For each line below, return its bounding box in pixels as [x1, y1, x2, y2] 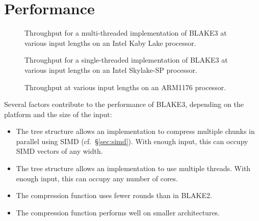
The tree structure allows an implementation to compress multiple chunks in [16, 126, 255, 136]
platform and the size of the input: [4, 108, 112, 119]
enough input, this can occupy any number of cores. [16, 173, 178, 183]
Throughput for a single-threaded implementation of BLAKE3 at [24, 54, 228, 65]
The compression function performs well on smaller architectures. [16, 207, 220, 217]
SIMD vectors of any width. [16, 146, 103, 156]
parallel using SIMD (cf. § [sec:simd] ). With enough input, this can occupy [16, 135, 248, 146]
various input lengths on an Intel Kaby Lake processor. [24, 37, 196, 48]
